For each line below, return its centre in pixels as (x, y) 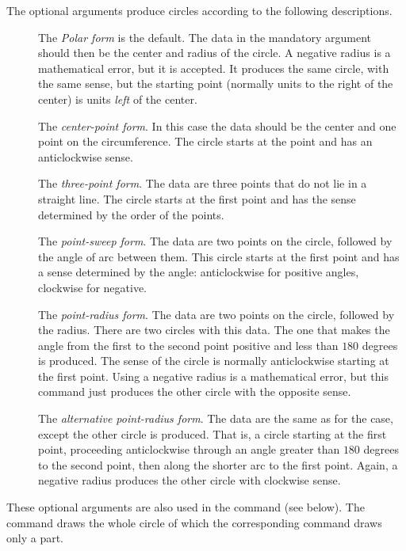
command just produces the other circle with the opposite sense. (195, 391)
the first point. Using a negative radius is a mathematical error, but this (213, 376)
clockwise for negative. (92, 287)
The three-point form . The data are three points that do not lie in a (203, 183)
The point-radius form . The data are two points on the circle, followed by (216, 314)
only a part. (35, 538)
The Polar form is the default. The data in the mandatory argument (205, 37)
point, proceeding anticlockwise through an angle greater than (189, 449)
